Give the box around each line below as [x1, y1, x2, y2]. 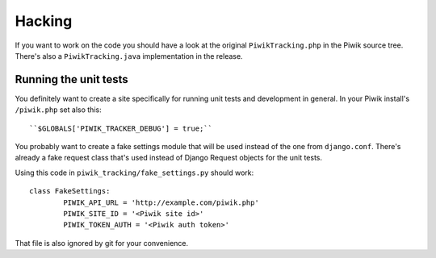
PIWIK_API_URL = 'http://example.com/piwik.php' [63, 198, 260, 207]
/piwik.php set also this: [15, 105, 102, 114]
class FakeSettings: [29, 186, 111, 196]
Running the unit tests [15, 73, 128, 86]
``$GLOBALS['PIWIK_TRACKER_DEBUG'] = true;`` [29, 123, 213, 133]
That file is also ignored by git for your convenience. [15, 238, 189, 248]
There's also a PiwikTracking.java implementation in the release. [15, 51, 243, 60]
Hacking [15, 12, 73, 30]
